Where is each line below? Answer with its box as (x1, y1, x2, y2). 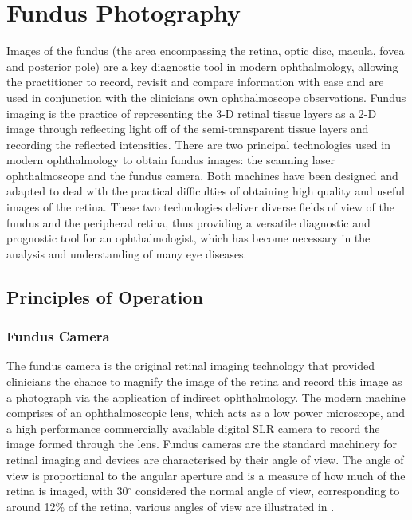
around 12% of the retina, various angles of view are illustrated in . (6, 498, 335, 514)
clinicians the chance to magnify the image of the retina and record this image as (6, 373, 402, 390)
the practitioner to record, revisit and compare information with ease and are (6, 73, 384, 90)
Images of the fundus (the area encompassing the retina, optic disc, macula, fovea (6, 42, 405, 59)
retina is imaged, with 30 (6, 483, 128, 499)
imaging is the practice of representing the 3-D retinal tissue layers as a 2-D (6, 104, 377, 121)
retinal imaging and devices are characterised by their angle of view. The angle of (6, 451, 404, 467)
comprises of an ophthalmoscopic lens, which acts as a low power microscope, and (6, 404, 405, 421)
